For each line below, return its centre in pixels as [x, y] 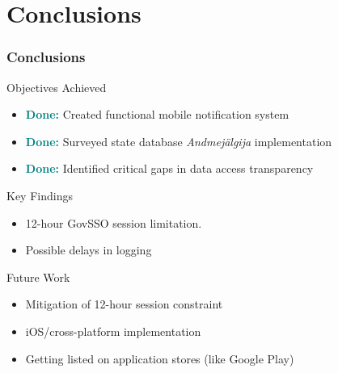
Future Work [38, 277]
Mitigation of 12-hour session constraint [124, 304]
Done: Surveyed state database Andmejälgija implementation [179, 141]
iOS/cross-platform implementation [113, 331]
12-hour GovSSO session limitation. [114, 222]
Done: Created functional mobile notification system [157, 114]
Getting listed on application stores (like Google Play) [160, 358]
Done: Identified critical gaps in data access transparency [169, 168]
